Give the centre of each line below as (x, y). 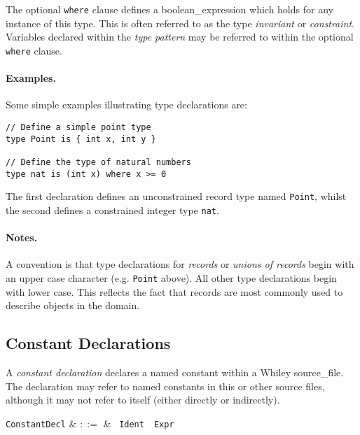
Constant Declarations (88, 343)
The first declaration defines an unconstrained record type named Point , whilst (176, 196)
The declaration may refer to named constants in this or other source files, (165, 386)
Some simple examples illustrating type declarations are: (126, 105)
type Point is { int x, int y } (81, 139)
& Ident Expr (139, 423)
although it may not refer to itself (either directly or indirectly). (143, 400)
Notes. (22, 237)
